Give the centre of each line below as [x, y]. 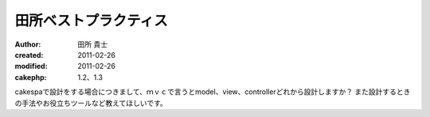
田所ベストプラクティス [91, 21]
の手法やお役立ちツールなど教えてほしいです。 [91, 103]
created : [29, 55]
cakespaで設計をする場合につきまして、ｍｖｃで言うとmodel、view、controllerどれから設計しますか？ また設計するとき [213, 92]
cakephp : [31, 77]
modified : [31, 66]
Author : [28, 44]
